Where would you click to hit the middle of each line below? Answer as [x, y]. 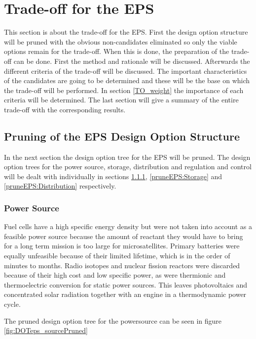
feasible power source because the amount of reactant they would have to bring [124, 236]
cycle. [12, 304]
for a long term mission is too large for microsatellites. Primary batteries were [122, 246]
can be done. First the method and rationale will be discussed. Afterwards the [132, 61]
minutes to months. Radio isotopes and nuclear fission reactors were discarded [122, 265]
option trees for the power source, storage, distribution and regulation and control [128, 167]
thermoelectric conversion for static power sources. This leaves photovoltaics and [126, 284]
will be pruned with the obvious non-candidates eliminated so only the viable [121, 41]
